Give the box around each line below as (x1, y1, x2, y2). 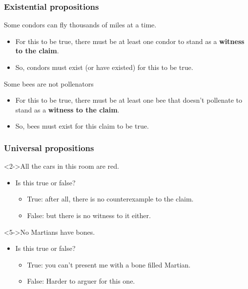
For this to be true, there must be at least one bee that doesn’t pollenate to (15, 95, 242, 105)
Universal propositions (4, 141, 94, 154)
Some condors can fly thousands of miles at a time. (4, 20, 157, 30)
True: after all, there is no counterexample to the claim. (27, 194, 194, 204)
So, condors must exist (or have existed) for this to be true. (15, 62, 193, 72)
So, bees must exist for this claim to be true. (15, 121, 149, 131)
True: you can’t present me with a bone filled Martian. (27, 259, 191, 269)
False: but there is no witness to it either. (27, 210, 151, 220)
